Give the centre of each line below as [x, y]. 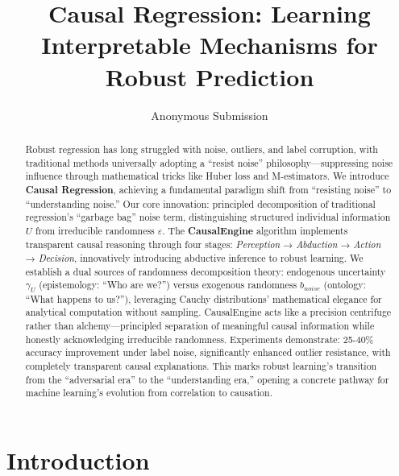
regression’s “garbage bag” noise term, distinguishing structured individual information [208, 217]
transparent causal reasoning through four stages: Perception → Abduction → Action [203, 244]
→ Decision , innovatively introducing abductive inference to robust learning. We [194, 258]
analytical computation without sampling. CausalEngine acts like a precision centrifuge [208, 312]
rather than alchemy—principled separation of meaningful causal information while [200, 326]
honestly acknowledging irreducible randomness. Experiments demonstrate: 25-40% [199, 339]
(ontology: [345, 285]
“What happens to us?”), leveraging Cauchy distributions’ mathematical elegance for [204, 298]
